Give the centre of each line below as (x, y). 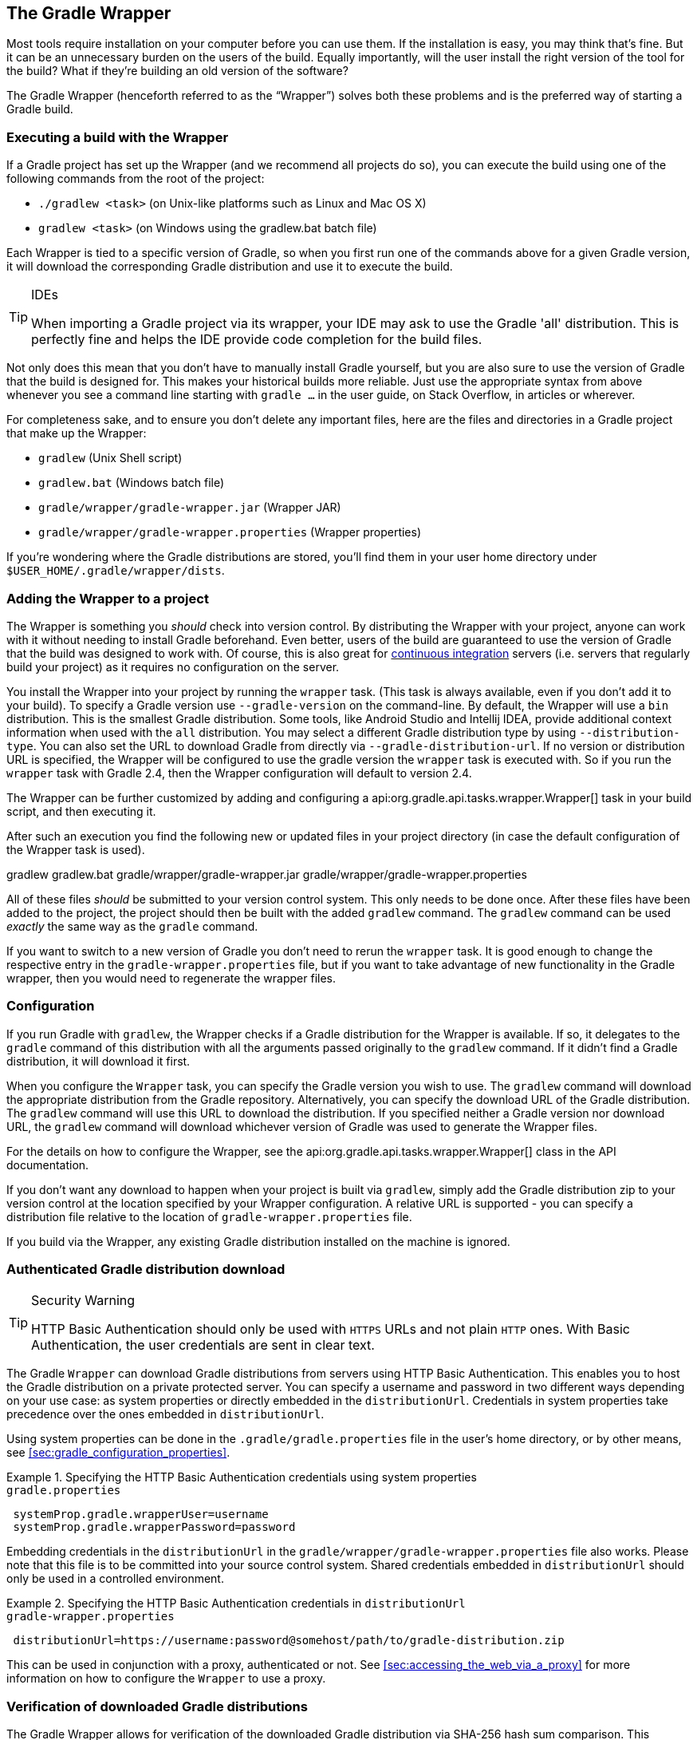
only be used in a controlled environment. (115, 1579)
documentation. (48, 1165)
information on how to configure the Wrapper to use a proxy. (166, 1679)
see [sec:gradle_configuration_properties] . (118, 1453)
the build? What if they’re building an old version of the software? (177, 71)
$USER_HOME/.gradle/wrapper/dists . (116, 571)
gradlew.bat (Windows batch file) (132, 483)
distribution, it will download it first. (98, 1061)
